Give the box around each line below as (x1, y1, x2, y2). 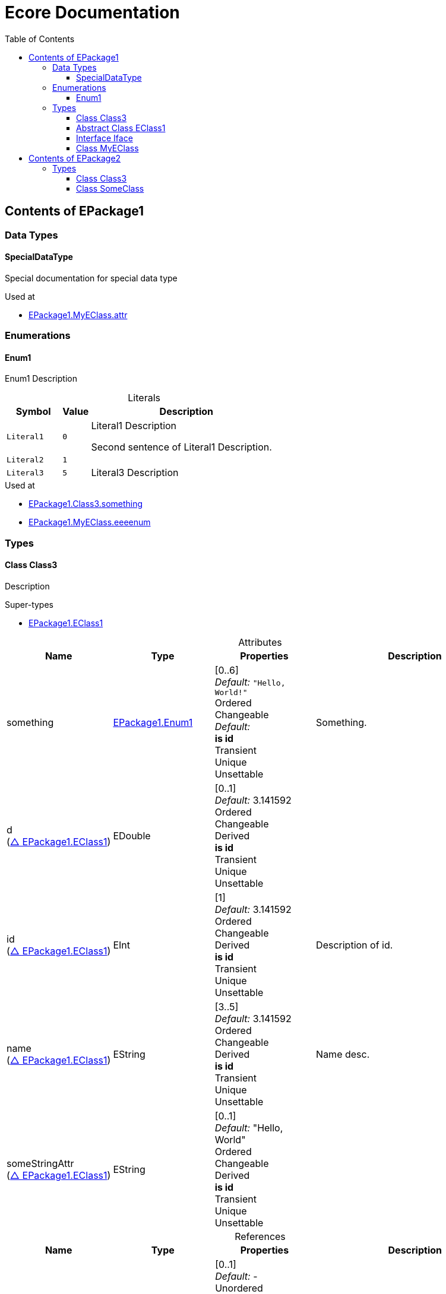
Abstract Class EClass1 (76, 122, 166, 133)
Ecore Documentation (5, 2, 180, 23)
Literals (128, 392, 160, 404)
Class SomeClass (76, 183, 144, 194)
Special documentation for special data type (5, 272, 178, 283)
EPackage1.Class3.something (29, 499, 143, 509)
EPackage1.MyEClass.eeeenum (29, 517, 151, 528)
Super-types (5, 600, 53, 610)
